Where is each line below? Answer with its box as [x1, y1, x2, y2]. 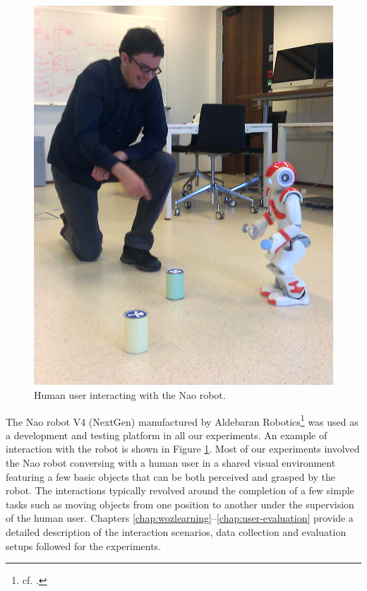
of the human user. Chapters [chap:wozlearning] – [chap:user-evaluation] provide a [6, 511, 354, 525]
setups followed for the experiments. [6, 538, 162, 553]
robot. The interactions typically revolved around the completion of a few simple [6, 483, 354, 498]
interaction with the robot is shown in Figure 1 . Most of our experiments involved [6, 441, 360, 456]
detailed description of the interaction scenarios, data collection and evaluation [6, 524, 347, 539]
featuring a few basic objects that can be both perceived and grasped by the [6, 469, 336, 484]
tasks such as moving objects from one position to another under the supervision [6, 496, 354, 511]
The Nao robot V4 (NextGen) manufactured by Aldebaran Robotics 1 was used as [6, 412, 359, 429]
